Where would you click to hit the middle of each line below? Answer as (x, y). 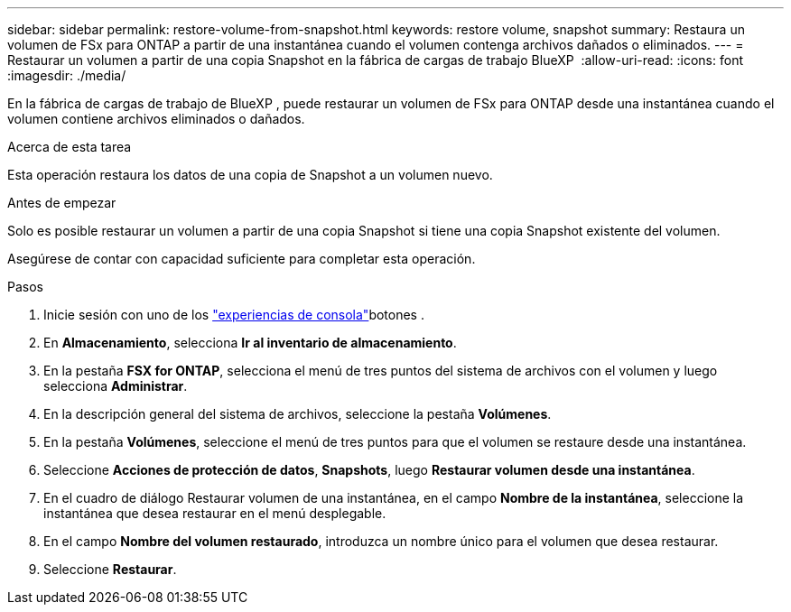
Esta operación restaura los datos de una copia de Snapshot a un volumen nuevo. (250, 175)
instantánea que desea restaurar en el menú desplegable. (215, 513)
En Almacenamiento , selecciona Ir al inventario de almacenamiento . (250, 343)
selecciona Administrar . (116, 386)
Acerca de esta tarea (70, 147)
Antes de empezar (62, 203)
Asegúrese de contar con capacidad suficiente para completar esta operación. (242, 259)
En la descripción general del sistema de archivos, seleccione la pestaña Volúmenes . (298, 414)
